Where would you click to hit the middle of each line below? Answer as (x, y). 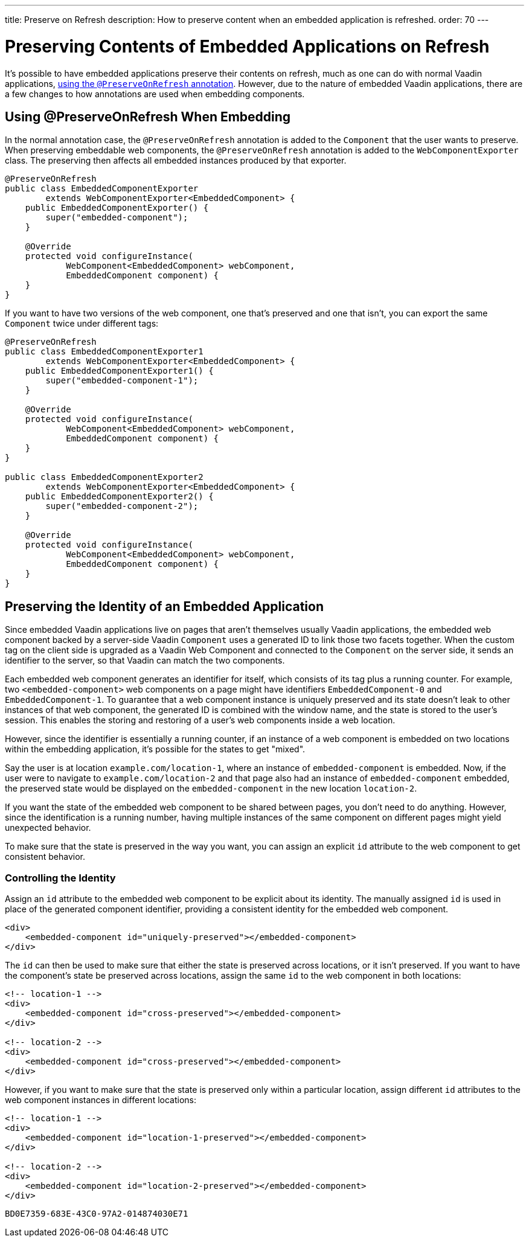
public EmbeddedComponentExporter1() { (119, 371)
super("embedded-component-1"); (122, 381)
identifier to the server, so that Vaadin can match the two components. (145, 661)
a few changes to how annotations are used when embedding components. (155, 94)
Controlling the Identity (60, 878)
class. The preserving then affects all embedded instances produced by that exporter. (176, 161)
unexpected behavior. (48, 828)
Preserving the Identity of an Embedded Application (165, 606)
